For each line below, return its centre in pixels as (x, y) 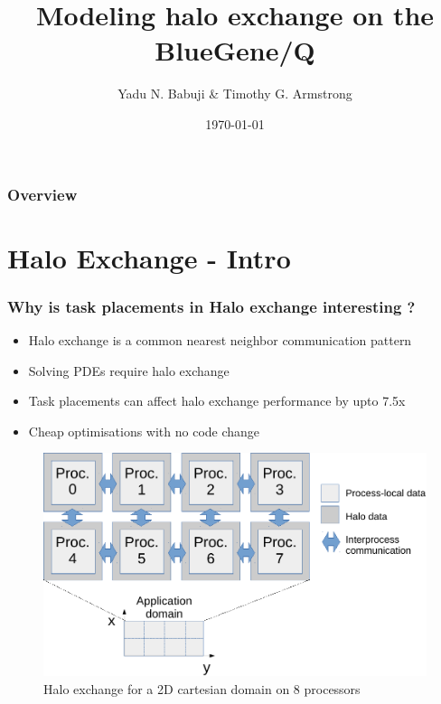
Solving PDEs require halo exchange (129, 370)
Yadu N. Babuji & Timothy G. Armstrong (235, 94)
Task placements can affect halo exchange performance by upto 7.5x (217, 401)
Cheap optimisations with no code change (144, 431)
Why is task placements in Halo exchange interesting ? (211, 306)
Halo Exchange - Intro (149, 257)
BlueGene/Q (235, 50)
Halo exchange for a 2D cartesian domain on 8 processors (202, 688)
